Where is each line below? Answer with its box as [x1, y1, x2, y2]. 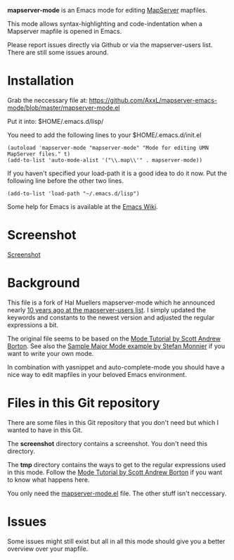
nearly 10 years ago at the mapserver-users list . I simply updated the [7, 305, 206, 314]
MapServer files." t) [7, 151, 71, 158]
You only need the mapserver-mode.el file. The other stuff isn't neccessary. [7, 489, 227, 497]
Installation [7, 73, 74, 89]
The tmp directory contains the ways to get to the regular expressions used [7, 460, 226, 469]
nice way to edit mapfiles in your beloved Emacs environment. [7, 370, 188, 378]
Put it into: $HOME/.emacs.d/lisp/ [7, 117, 104, 125]
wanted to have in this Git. [7, 426, 83, 434]
